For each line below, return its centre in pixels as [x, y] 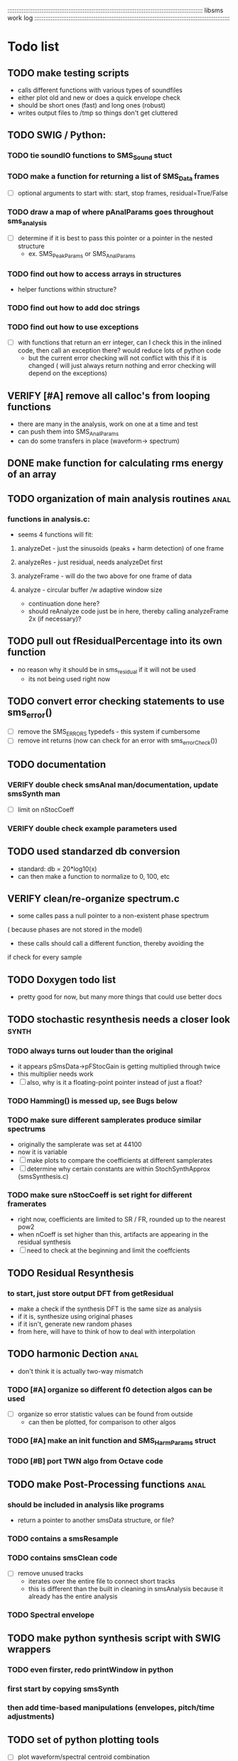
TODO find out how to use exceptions [73, 327]
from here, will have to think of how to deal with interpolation [106, 1332]
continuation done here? [64, 603]
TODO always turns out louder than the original [90, 1051]
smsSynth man [34, 794]
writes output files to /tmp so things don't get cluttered [98, 113]
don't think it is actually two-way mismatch [80, 1371]
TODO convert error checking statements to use [116, 701]
